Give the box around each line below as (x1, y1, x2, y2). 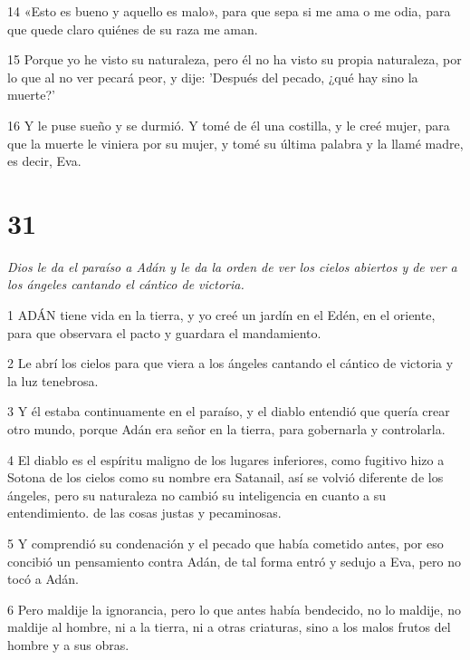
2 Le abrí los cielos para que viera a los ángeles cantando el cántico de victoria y (7, 354, 454, 373)
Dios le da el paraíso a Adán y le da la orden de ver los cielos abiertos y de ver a (7, 257, 457, 276)
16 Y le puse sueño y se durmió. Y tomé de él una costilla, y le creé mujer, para (7, 115, 450, 134)
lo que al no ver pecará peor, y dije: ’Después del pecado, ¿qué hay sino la (7, 67, 418, 86)
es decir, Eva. (7, 151, 82, 170)
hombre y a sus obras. (7, 635, 129, 654)
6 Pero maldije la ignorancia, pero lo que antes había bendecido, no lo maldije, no (7, 599, 461, 618)
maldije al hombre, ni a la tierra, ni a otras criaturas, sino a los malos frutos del (7, 617, 451, 636)
